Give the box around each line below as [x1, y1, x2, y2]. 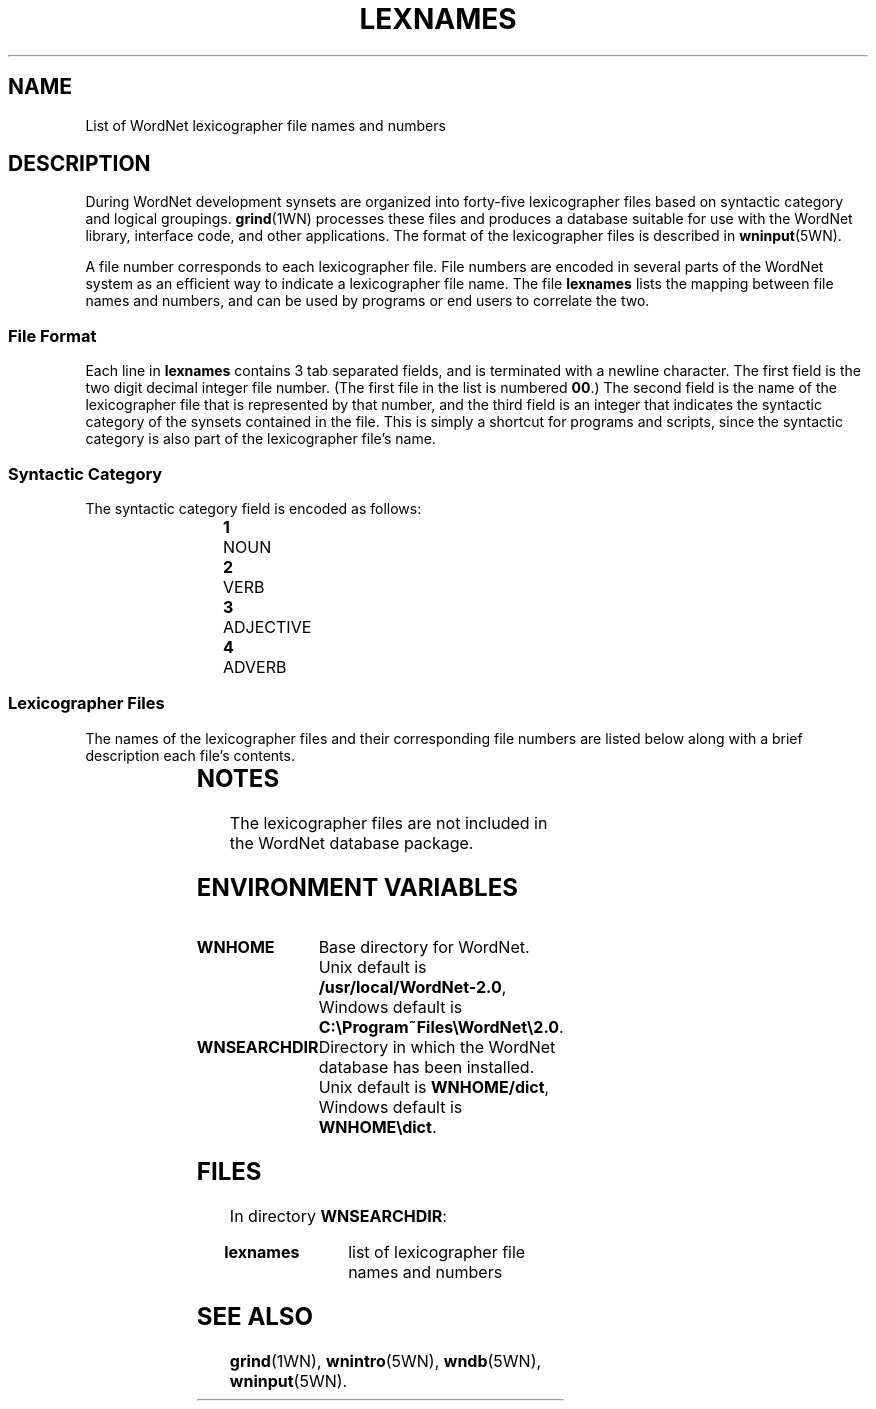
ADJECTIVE [223, 616, 312, 637]
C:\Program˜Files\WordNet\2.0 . [318, 1017, 564, 1038]
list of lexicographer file [348, 1242, 526, 1263]
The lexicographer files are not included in [229, 812, 548, 833]
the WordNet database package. [229, 832, 474, 853]
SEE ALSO [196, 1302, 314, 1332]
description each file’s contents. [85, 746, 295, 764]
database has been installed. [318, 1057, 535, 1078]
